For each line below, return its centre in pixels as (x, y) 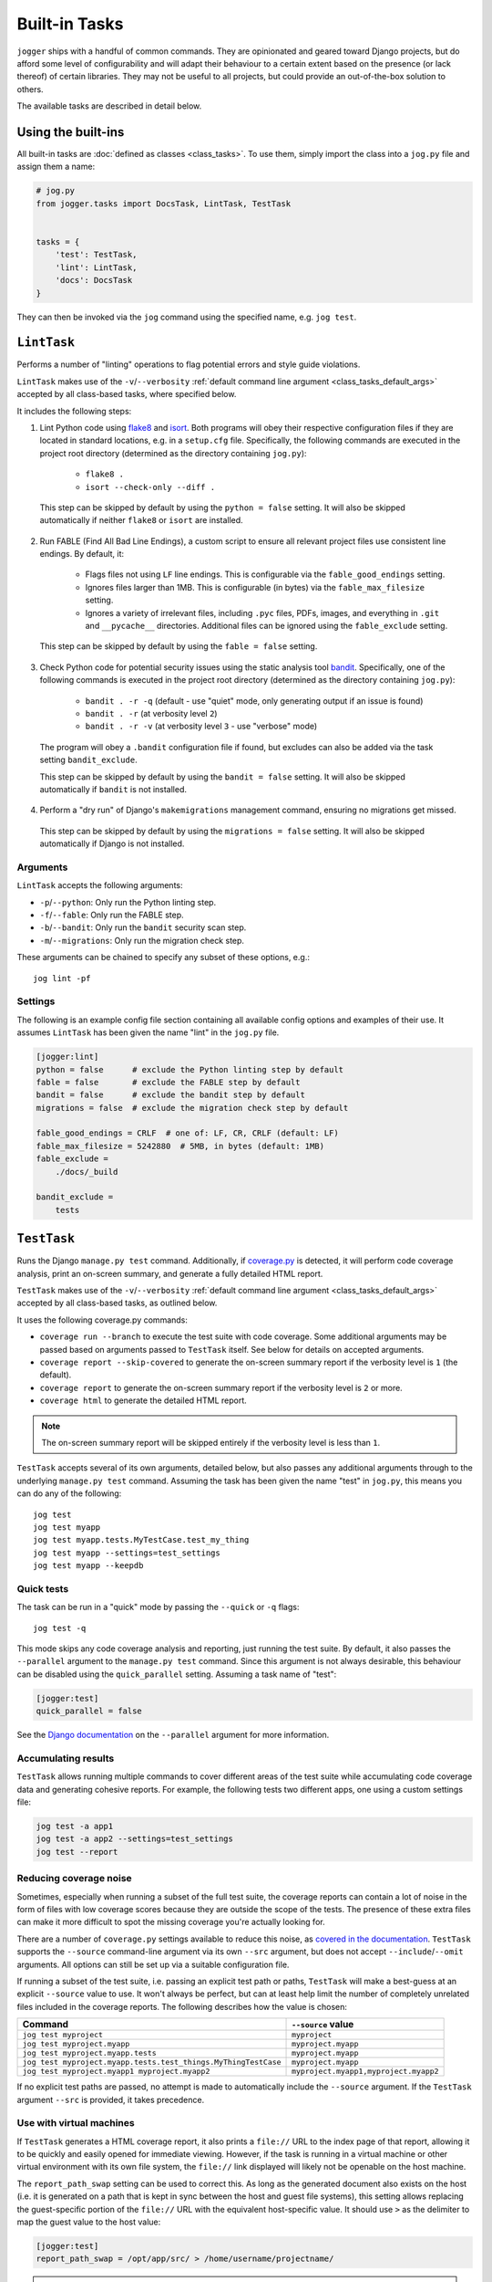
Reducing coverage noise (74, 1879)
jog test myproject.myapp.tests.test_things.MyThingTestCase (152, 2062)
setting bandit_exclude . (88, 760)
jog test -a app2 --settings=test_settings (135, 1839)
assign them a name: (56, 167)
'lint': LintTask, (96, 267)
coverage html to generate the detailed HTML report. (143, 1400)
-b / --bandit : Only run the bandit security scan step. (143, 927)
